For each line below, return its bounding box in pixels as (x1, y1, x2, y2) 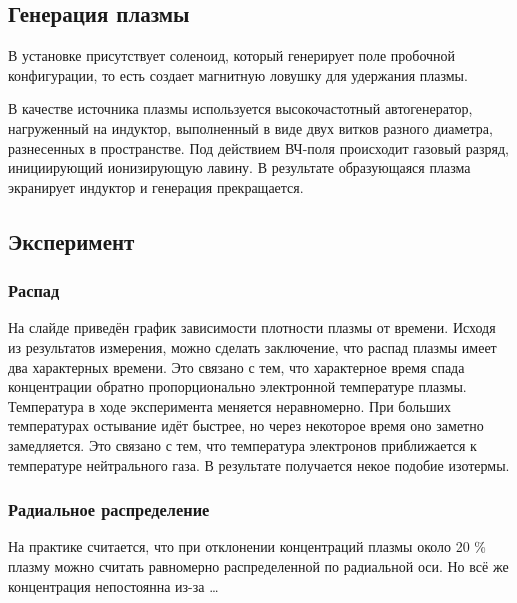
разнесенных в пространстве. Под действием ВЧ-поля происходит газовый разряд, (8, 137, 509, 158)
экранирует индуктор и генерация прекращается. (8, 176, 304, 197)
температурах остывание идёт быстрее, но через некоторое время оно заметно (8, 415, 484, 436)
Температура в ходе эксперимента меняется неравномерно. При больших (8, 395, 451, 416)
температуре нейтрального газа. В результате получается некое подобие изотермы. (8, 454, 510, 475)
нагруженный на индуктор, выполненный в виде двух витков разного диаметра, (8, 117, 493, 138)
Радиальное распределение (8, 497, 210, 522)
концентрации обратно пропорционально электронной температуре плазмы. (8, 376, 467, 397)
